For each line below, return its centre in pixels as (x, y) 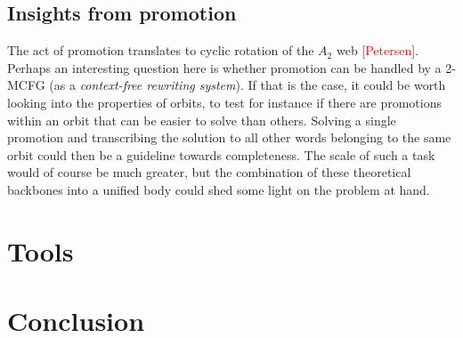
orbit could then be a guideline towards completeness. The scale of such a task (221, 154)
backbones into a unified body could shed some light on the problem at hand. (219, 189)
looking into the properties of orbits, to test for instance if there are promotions (224, 102)
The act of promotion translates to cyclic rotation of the (161, 50)
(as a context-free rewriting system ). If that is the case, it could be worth (248, 85)
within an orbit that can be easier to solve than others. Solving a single (202, 120)
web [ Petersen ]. (378, 50)
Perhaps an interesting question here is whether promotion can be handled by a (224, 67)
